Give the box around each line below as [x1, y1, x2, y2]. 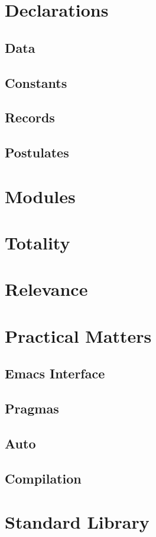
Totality [5, 230, 70, 255]
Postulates [5, 143, 69, 162]
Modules [5, 184, 76, 208]
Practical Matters [5, 323, 152, 348]
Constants [5, 73, 67, 91]
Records [5, 108, 55, 127]
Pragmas [5, 399, 59, 418]
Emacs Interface [5, 364, 105, 383]
